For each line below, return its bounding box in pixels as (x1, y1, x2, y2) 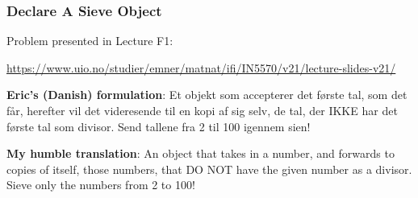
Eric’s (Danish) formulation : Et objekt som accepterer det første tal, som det (6, 86, 408, 103)
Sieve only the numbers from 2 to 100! (6, 176, 195, 193)
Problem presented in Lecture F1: (6, 32, 173, 49)
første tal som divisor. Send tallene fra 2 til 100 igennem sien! (6, 118, 311, 134)
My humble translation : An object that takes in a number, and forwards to (6, 145, 395, 162)
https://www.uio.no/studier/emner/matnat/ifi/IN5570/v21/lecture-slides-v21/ (6, 59, 396, 76)
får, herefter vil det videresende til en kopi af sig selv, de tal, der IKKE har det (6, 102, 398, 118)
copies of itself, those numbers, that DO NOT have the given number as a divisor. (6, 160, 412, 177)
